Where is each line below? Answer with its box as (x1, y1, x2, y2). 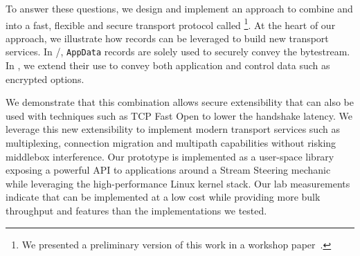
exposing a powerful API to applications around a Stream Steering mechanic (6, 163, 331, 177)
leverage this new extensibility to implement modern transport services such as (6, 122, 340, 136)
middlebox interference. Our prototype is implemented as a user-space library (6, 149, 334, 163)
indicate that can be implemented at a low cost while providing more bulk (6, 190, 321, 204)
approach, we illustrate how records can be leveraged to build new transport (6, 30, 329, 45)
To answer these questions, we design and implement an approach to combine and (6, 1, 353, 15)
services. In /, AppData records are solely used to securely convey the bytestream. (6, 44, 350, 59)
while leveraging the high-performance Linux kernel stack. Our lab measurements (6, 176, 350, 190)
